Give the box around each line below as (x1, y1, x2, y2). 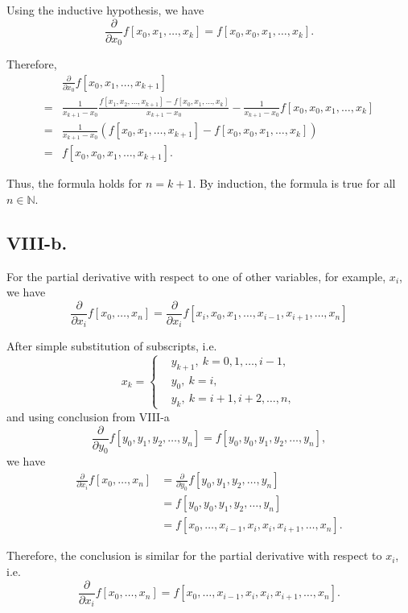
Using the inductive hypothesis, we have (6, 2, 204, 18)
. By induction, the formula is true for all (192, 175, 396, 192)
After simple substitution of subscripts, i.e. (6, 338, 217, 354)
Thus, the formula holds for (6, 175, 142, 192)
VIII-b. (6, 230, 68, 255)
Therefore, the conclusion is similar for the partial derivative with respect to (6, 547, 382, 564)
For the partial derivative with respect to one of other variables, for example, (6, 267, 386, 284)
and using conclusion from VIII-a (6, 408, 170, 425)
